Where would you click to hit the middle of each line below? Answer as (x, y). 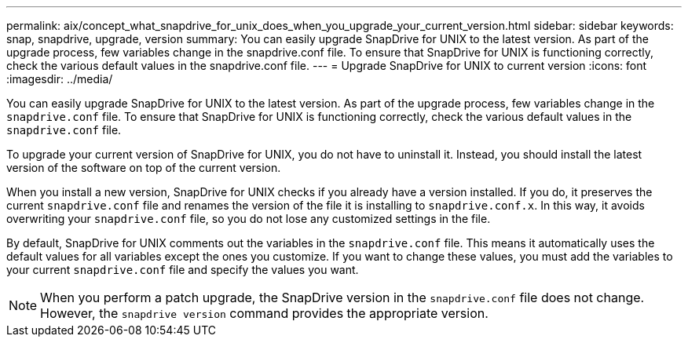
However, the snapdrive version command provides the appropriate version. (264, 313)
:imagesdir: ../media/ (60, 79)
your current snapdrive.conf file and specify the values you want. (183, 270)
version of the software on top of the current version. (144, 168)
